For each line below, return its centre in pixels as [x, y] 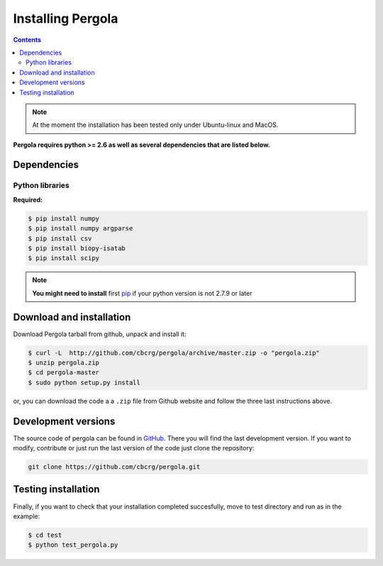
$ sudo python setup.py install [84, 382]
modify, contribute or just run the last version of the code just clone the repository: [134, 448]
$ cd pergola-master [63, 373]
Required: [28, 199]
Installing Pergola [66, 18]
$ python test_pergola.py [73, 545]
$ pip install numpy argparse [81, 228]
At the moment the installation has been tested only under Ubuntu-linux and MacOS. [155, 125]
